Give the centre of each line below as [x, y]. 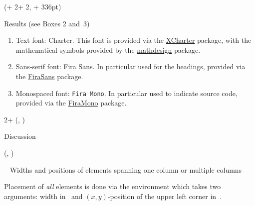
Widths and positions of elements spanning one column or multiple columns [126, 169]
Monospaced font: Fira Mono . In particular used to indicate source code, [127, 93]
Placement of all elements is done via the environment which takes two [113, 186]
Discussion [20, 136]
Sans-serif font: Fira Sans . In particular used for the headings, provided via [130, 66]
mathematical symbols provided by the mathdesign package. [108, 50]
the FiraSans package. [49, 76]
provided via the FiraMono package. [71, 103]
